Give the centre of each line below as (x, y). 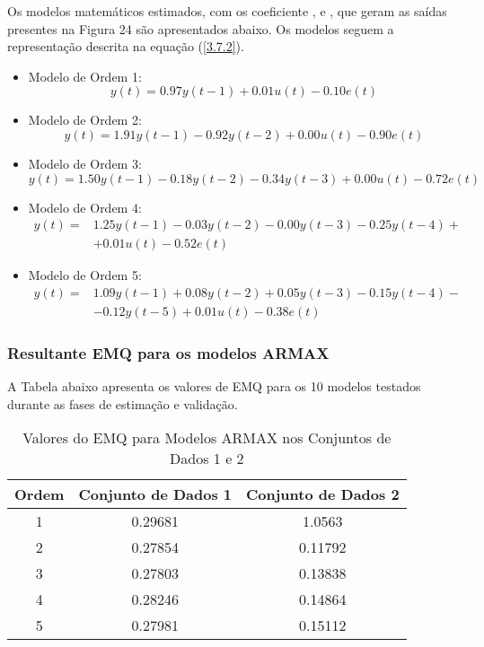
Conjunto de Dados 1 (155, 494)
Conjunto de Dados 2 (323, 494)
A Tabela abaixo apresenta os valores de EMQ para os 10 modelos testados (214, 386)
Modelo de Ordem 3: (85, 163)
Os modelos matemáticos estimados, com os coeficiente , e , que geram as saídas (227, 11)
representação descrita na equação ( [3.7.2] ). (126, 46)
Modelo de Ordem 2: (85, 120)
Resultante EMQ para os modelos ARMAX (168, 352)
